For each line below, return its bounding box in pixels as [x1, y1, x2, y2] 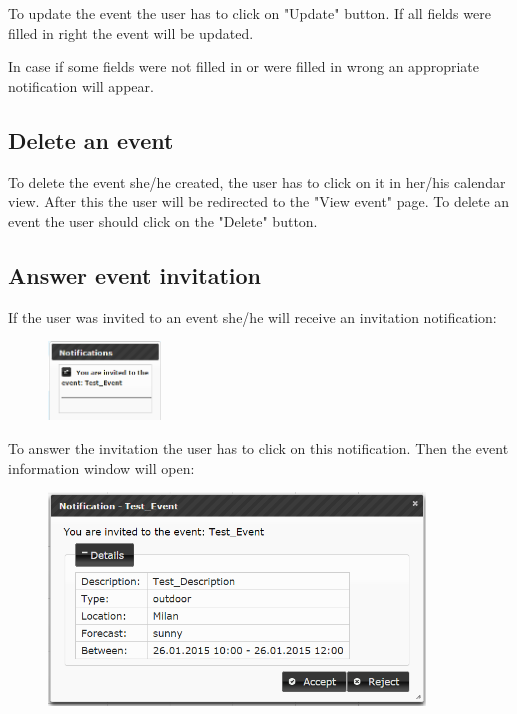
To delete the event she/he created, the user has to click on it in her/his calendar [8, 171, 506, 192]
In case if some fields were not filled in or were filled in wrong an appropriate [8, 56, 480, 77]
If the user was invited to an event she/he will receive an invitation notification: [8, 306, 497, 327]
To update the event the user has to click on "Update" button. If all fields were [8, 3, 491, 23]
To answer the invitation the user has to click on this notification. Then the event [8, 438, 509, 459]
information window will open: [8, 457, 195, 478]
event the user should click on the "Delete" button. [8, 210, 318, 231]
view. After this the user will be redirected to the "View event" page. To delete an [8, 191, 510, 212]
